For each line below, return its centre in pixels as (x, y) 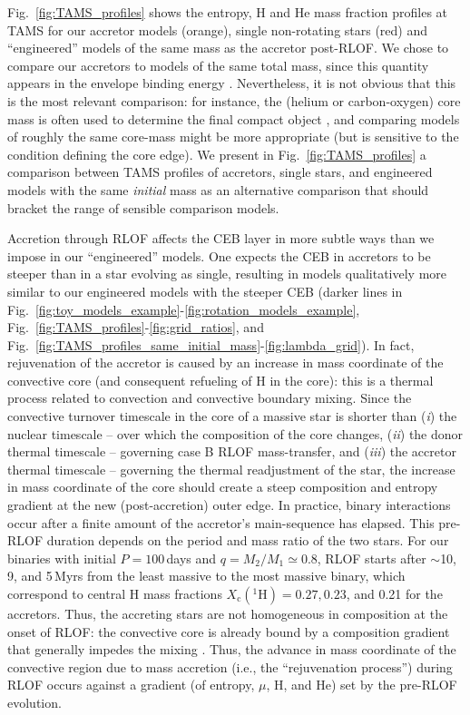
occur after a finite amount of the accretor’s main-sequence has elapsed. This (221, 522)
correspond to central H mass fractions (115, 593)
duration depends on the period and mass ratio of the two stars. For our (248, 540)
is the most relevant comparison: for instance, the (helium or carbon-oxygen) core (234, 100)
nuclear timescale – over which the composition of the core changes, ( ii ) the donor (235, 433)
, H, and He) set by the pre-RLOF (362, 685)
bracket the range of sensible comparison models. (143, 207)
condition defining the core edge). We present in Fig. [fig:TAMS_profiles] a (217, 154)
